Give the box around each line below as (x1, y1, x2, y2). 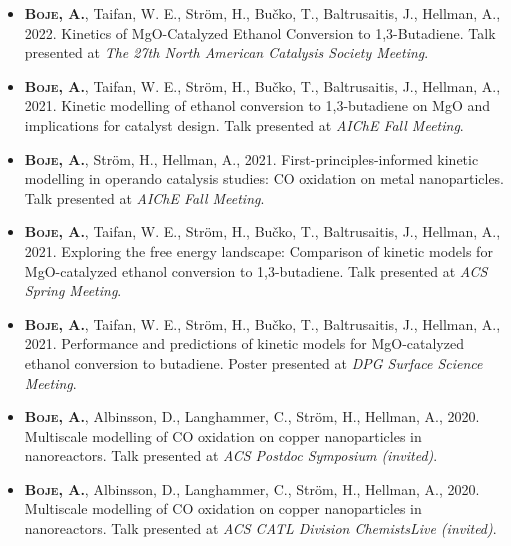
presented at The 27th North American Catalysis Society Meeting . (24, 42, 429, 63)
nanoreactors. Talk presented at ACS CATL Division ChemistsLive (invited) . (24, 518, 497, 539)
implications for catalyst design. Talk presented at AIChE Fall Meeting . (24, 114, 464, 135)
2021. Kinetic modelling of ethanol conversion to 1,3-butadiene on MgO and (24, 95, 491, 116)
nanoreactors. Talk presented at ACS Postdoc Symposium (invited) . (24, 445, 438, 466)
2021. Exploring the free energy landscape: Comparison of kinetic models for (24, 240, 493, 261)
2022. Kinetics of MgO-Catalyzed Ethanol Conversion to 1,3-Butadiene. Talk (24, 22, 496, 43)
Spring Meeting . (24, 280, 122, 301)
